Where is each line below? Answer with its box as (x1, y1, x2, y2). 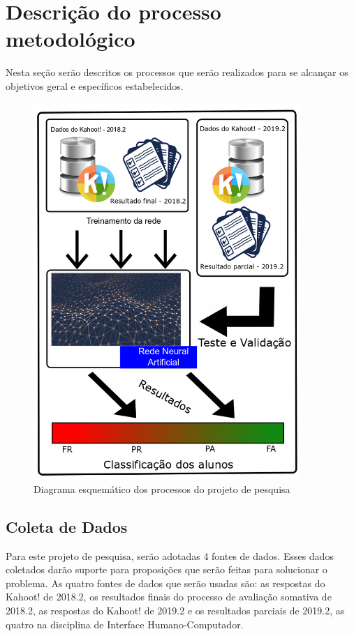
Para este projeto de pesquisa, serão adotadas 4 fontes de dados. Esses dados (6, 548, 334, 563)
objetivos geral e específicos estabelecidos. (6, 78, 184, 93)
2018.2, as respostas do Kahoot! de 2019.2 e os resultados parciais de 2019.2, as (6, 603, 345, 617)
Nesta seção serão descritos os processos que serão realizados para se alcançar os (6, 65, 348, 79)
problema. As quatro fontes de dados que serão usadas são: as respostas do (6, 575, 325, 590)
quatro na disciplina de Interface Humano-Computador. (6, 616, 244, 631)
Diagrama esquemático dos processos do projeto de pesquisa (34, 481, 290, 496)
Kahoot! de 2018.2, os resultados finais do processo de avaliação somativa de (6, 589, 332, 604)
